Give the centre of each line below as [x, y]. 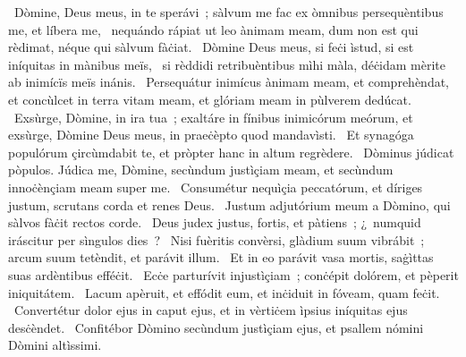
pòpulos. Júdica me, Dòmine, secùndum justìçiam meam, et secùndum [201, 170]
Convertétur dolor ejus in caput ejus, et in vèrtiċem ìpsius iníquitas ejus [211, 310]
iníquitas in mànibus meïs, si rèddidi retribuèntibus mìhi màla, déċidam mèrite [227, 64]
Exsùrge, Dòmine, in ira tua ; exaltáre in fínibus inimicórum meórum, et [213, 117]
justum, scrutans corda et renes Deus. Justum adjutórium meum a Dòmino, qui [229, 204]
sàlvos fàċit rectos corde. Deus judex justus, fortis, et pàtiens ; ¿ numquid [215, 222]
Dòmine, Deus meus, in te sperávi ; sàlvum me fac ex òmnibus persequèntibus [229, 12]
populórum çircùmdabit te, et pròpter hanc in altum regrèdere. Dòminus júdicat [231, 152]
